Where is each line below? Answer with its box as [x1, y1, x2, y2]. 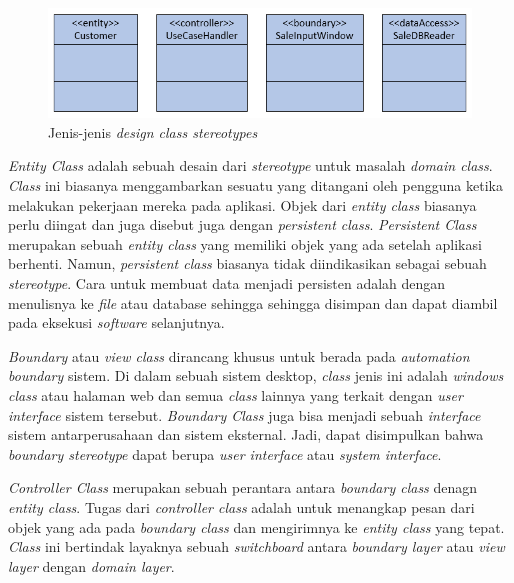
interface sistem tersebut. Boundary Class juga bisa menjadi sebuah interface [8, 404, 481, 425]
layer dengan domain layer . [8, 555, 175, 576]
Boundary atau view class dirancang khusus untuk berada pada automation [8, 345, 470, 366]
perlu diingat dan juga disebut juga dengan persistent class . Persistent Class [8, 214, 477, 235]
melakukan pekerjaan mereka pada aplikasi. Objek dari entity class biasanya [8, 194, 477, 215]
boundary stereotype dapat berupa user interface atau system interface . [8, 443, 442, 464]
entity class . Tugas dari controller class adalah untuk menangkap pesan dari [8, 496, 475, 517]
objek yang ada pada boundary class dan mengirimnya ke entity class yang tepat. [8, 516, 505, 537]
